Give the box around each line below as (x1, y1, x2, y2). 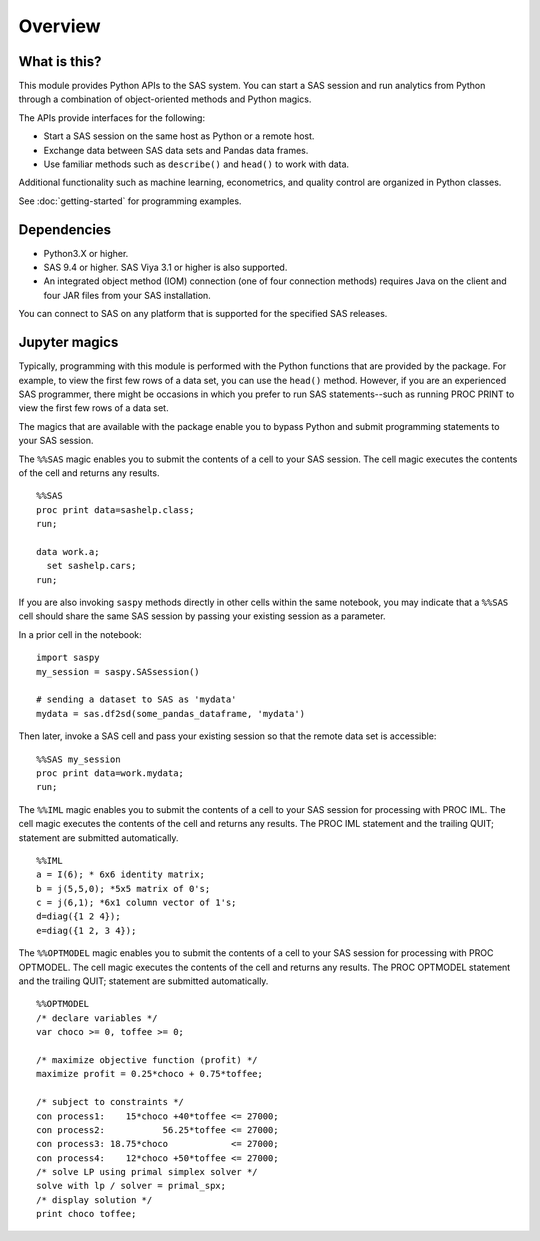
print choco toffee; (36, 1208, 137, 1220)
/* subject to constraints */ (36, 1096, 185, 1108)
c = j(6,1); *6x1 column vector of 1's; (36, 897, 237, 909)
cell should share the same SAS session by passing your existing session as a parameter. (18, 610, 386, 622)
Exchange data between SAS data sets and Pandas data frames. (43, 144, 309, 156)
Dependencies (18, 221, 112, 238)
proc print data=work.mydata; (36, 767, 185, 779)
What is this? (18, 53, 102, 70)
